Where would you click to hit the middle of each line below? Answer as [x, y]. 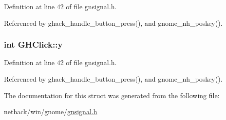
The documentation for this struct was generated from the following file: [112, 95]
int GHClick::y [33, 44]
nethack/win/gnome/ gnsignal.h [51, 111]
